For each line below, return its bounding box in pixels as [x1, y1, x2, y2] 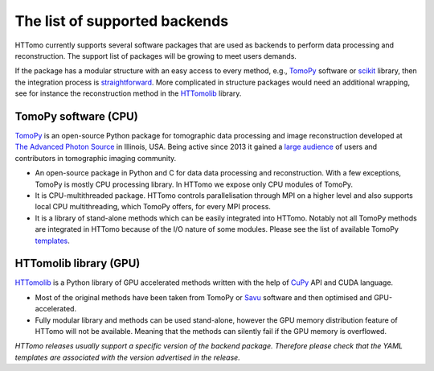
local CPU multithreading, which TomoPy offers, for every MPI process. [35, 202, 271, 212]
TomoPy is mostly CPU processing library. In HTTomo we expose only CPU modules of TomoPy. [35, 179, 354, 189]
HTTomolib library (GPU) [14, 257, 141, 270]
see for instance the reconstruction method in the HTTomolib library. [14, 89, 242, 98]
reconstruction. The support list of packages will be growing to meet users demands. [14, 51, 297, 60]
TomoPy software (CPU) [14, 109, 138, 123]
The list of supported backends [14, 12, 229, 30]
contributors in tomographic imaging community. [14, 153, 177, 163]
